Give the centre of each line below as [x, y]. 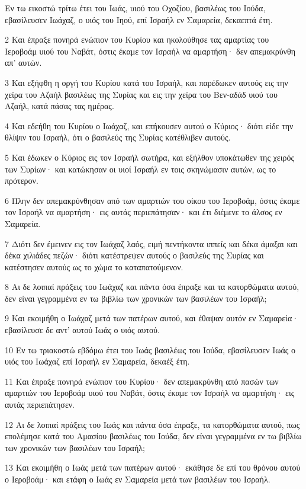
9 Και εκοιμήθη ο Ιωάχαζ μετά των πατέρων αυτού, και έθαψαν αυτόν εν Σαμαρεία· [152, 318]
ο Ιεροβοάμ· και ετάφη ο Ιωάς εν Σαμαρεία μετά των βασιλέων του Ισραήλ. [138, 479]
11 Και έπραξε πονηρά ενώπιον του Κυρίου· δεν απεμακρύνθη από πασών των [142, 381]
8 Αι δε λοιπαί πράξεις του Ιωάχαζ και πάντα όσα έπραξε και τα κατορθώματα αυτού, [152, 287]
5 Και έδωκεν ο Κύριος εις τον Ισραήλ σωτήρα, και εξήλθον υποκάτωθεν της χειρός [149, 157]
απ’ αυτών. [23, 63]
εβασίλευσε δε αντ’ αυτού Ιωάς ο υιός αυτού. [82, 330]
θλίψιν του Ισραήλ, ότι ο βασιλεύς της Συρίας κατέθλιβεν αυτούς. [118, 137]
